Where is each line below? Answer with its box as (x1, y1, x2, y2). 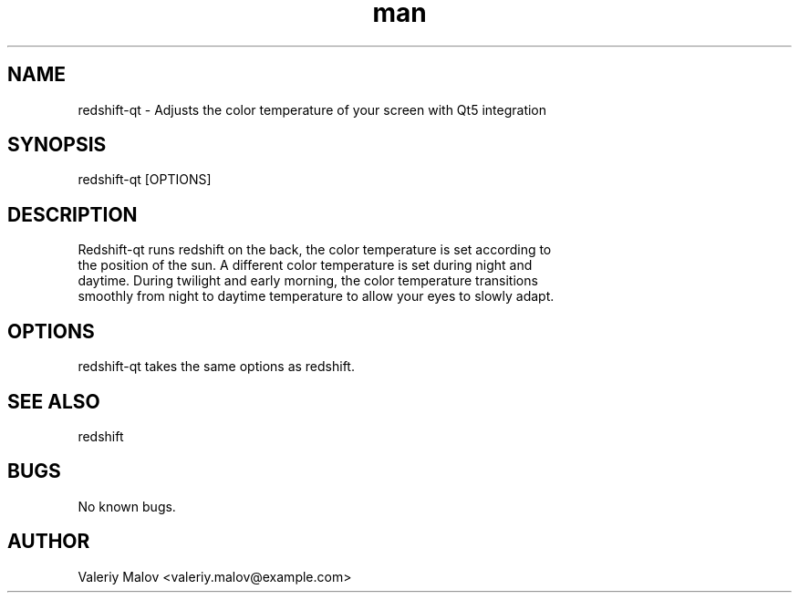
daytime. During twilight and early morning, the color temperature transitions (78, 273, 538, 289)
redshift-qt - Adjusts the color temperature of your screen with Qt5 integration (78, 101, 547, 118)
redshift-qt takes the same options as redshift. (78, 358, 355, 375)
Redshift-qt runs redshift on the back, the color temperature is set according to (78, 242, 552, 258)
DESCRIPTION (7, 202, 138, 226)
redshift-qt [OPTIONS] (78, 171, 212, 188)
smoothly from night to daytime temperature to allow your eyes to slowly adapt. (78, 288, 555, 305)
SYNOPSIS (7, 133, 107, 157)
